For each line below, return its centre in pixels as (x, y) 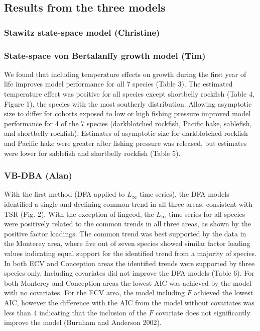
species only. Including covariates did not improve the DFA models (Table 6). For (129, 273)
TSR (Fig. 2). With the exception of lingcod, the (79, 214)
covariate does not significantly (203, 312)
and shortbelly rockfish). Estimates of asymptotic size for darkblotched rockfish (126, 133)
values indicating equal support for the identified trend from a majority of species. (130, 253)
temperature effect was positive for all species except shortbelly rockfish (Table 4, (129, 94)
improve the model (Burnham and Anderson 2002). (83, 322)
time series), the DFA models (184, 194)
